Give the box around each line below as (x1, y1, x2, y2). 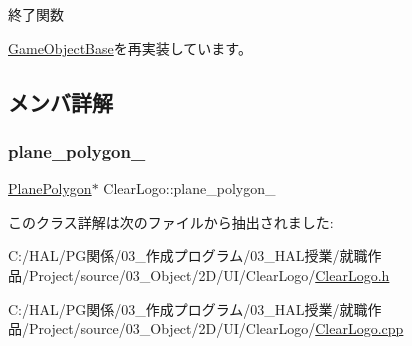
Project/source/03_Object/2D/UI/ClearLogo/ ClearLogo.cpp (28, 318, 404, 339)
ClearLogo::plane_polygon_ (103, 178, 276, 199)
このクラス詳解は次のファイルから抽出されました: (8, 211, 334, 232)
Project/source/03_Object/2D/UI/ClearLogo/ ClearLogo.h (28, 264, 390, 285)
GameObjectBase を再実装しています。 (8, 37, 252, 58)
